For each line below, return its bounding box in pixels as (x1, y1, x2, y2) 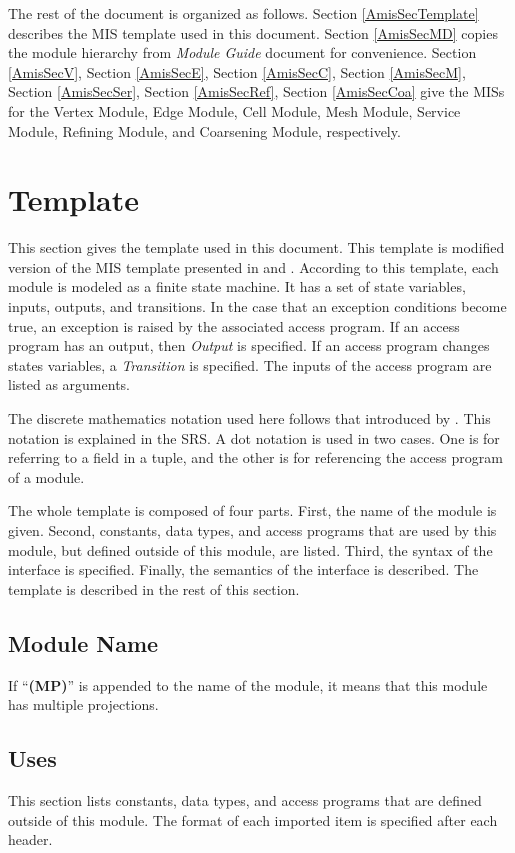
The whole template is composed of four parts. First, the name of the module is (8, 500, 497, 521)
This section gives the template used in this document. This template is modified (8, 237, 505, 258)
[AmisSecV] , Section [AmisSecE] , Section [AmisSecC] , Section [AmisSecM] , (8, 61, 466, 82)
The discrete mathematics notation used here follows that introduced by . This (8, 408, 491, 429)
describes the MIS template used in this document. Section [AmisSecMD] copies (8, 22, 498, 43)
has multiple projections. (8, 694, 159, 715)
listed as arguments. (8, 374, 130, 395)
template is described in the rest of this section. (8, 578, 300, 599)
